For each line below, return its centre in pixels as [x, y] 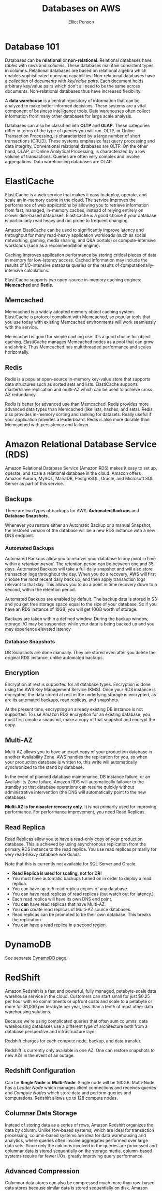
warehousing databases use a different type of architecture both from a [76, 1026]
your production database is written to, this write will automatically [71, 762]
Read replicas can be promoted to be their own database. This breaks [81, 915]
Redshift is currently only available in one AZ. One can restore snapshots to [80, 1050]
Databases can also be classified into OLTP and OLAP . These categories [77, 125]
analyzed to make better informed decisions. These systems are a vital [75, 105]
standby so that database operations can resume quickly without [70, 787]
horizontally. [17, 352]
